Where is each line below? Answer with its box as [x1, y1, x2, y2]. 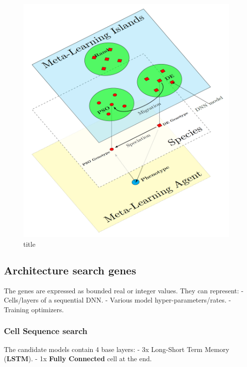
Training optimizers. [4, 304, 64, 314]
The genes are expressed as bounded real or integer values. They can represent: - [4, 285, 244, 295]
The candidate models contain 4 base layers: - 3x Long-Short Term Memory [4, 344, 230, 354]
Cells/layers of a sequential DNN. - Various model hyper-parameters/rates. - [4, 295, 231, 305]
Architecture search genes [4, 262, 136, 277]
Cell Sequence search [4, 325, 87, 337]
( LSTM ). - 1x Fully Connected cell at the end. [4, 353, 152, 364]
